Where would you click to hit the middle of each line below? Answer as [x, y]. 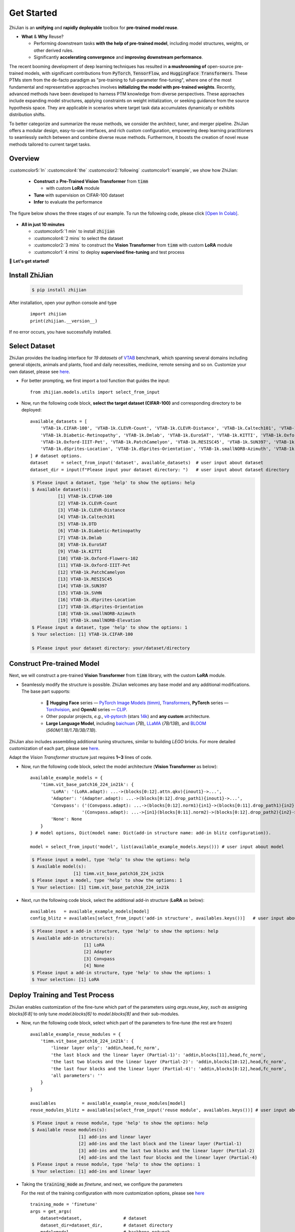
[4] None [94, 966]
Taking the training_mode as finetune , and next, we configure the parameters [102, 1184]
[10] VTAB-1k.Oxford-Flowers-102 [98, 558]
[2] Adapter [98, 952]
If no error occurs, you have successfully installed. [60, 332]
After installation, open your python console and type [63, 303]
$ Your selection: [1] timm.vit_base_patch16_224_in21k [101, 887]
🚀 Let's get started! [29, 261]
